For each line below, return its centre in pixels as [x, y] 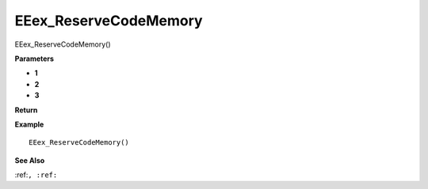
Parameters [34, 59]
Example [29, 124]
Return [26, 110]
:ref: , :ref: [36, 175]
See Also [30, 160]
